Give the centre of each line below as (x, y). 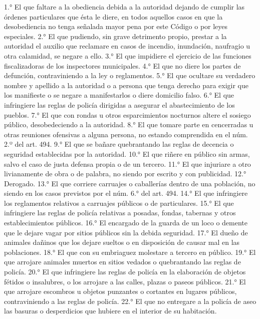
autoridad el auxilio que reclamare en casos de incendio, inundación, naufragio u (127, 46)
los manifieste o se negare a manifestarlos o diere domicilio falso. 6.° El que (119, 95)
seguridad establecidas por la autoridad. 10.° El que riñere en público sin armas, (127, 153)
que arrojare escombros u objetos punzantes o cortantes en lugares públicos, (120, 291)
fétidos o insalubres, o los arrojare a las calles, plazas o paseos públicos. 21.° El (125, 281)
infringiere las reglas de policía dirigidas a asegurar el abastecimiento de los (119, 104)
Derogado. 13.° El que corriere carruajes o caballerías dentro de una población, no (130, 183)
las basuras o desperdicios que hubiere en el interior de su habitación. (110, 311)
